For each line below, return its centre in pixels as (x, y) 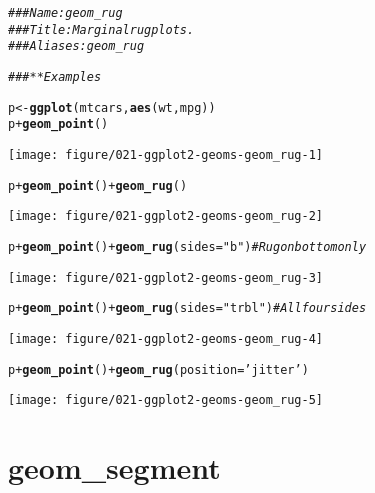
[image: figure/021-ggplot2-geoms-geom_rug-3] (165, 277)
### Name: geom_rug (65, 13)
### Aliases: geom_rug (76, 46)
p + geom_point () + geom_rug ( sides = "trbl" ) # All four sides (187, 308)
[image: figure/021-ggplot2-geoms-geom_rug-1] (165, 154)
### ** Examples (55, 76)
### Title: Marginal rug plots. (101, 29)
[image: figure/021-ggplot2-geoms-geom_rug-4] (165, 338)
